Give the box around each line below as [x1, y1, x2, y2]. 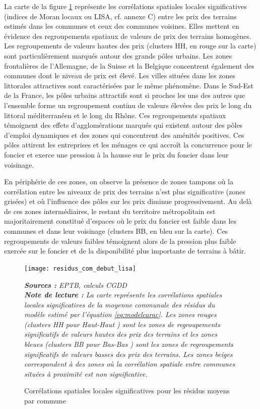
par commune [24, 395, 66, 406]
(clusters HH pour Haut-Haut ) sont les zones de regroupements [24, 319, 220, 329]
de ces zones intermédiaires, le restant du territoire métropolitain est [4, 206, 216, 216]
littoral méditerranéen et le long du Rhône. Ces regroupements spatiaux [4, 110, 226, 120]
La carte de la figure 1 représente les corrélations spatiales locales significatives [4, 1, 247, 11]
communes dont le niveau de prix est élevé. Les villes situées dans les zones [4, 70, 235, 81]
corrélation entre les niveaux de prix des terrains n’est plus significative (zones [4, 186, 245, 196]
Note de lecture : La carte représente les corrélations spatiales [24, 289, 222, 300]
